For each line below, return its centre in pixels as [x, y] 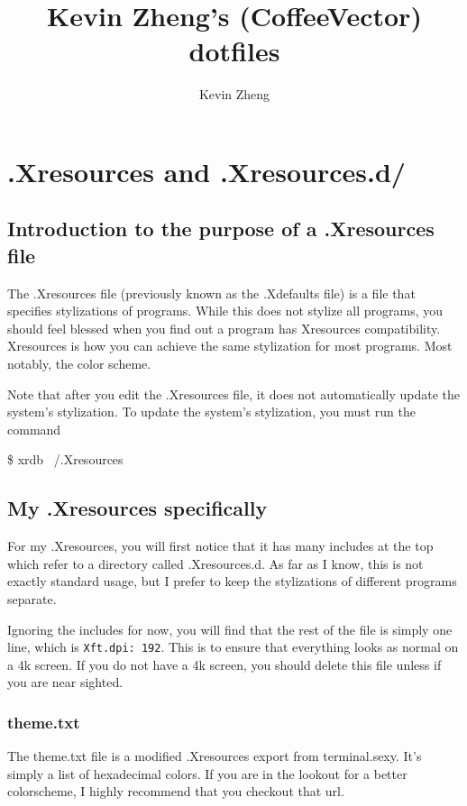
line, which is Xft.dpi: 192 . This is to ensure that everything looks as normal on [233, 647]
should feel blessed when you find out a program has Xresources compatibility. [224, 328]
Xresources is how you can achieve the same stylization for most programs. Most [230, 346]
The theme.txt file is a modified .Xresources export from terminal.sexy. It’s [215, 756]
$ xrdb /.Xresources [65, 459]
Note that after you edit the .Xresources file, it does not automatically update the [234, 394]
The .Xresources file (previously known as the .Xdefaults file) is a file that [211, 293]
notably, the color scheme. [79, 364]
